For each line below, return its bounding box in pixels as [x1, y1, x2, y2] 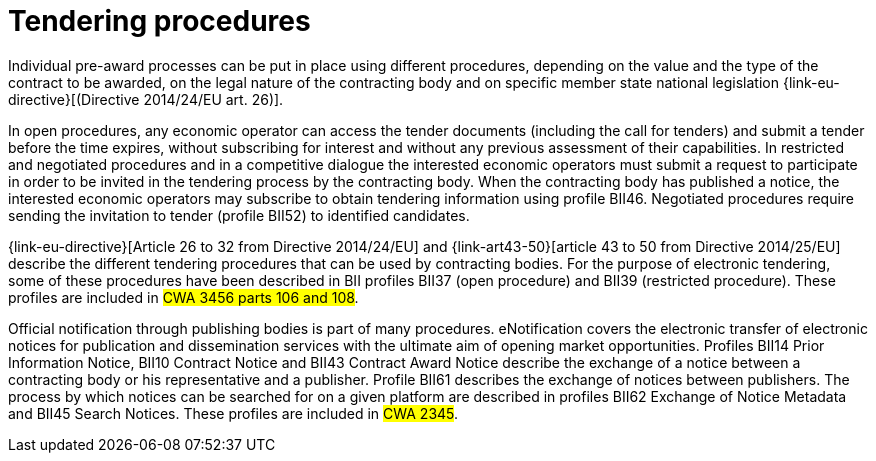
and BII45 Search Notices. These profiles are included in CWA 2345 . [8, 404, 459, 422]
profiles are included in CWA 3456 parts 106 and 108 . [8, 288, 359, 306]
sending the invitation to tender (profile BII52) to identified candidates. [8, 206, 470, 224]
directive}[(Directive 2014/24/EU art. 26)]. [8, 90, 284, 108]
